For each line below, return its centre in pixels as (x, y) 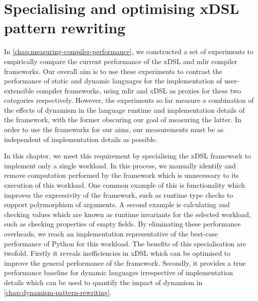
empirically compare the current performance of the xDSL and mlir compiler (121, 61)
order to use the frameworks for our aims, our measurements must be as (114, 129)
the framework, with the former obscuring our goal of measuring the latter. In (123, 119)
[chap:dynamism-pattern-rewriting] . (58, 292)
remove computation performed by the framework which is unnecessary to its (122, 175)
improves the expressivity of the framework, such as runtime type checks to (119, 194)
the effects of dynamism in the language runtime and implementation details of (125, 110)
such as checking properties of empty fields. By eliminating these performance (122, 224)
